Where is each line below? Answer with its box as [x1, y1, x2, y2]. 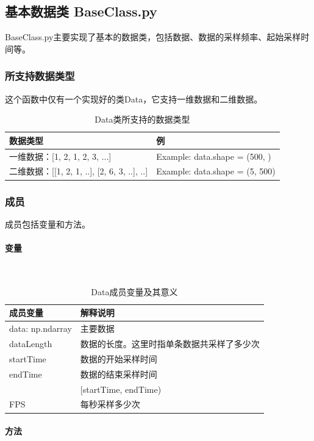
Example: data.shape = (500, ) [156, 149, 271, 162]
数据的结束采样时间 [80, 367, 157, 380]
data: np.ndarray [9, 322, 72, 335]
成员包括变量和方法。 [5, 217, 90, 230]
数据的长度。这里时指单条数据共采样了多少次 [80, 337, 260, 350]
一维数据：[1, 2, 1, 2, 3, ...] [9, 149, 112, 162]
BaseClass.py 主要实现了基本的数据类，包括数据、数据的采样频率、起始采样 [5, 30, 301, 43]
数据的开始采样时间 [80, 352, 157, 365]
